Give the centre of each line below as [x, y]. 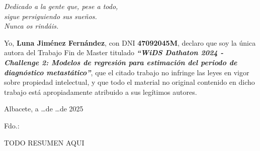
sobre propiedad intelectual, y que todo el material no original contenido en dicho [129, 82]
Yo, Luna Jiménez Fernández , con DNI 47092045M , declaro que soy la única [130, 42]
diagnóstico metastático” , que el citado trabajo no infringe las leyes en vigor [127, 72]
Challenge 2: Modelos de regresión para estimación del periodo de [121, 62]
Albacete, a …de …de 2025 [44, 109]
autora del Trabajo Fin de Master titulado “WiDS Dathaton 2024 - [114, 52]
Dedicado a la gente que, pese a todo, [61, 6]
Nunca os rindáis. [31, 26]
